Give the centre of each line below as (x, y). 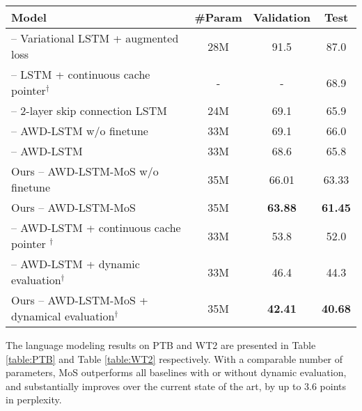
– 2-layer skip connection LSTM (89, 110)
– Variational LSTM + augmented (95, 38)
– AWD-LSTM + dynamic (76, 264)
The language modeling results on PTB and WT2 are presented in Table (161, 345)
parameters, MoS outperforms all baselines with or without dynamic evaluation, (176, 372)
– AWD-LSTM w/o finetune (80, 131)
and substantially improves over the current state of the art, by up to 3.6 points (176, 386)
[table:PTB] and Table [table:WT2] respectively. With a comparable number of (174, 358)
